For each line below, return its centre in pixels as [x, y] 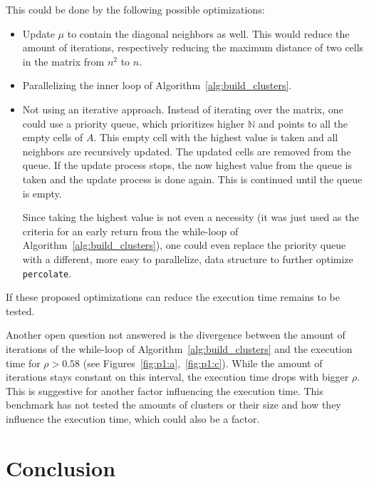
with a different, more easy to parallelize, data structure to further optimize [188, 258]
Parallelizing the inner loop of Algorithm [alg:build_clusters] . [157, 85]
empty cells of [53, 137]
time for [23, 363]
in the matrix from [63, 61]
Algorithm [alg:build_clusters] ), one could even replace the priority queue [184, 245]
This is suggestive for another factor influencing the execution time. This [165, 390]
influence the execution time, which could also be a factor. [133, 418]
